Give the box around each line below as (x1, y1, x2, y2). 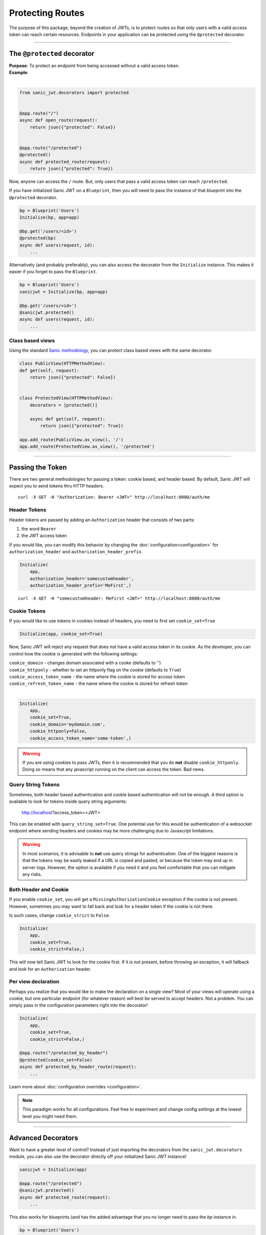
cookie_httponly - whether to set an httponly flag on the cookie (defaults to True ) (9, 667, 181, 673)
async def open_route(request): (19, 118, 98, 123)
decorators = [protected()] (30, 402, 98, 408)
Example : (9, 70, 29, 76)
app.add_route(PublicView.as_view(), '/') (19, 437, 124, 442)
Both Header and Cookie (9, 886, 69, 893)
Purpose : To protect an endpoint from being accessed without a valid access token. (9, 62, 180, 69)
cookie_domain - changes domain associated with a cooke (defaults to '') (9, 660, 161, 666)
